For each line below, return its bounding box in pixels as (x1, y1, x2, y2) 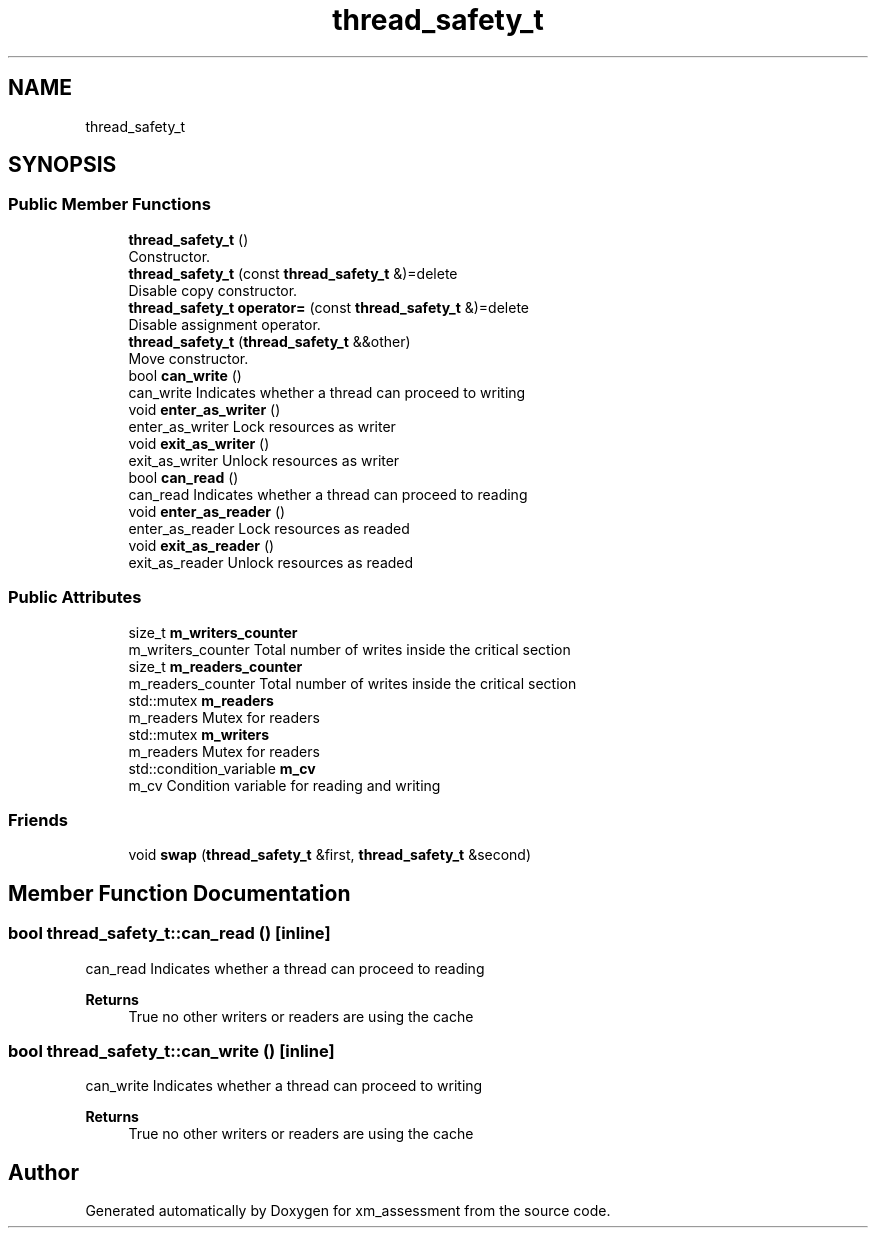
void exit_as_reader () (128, 536, 275, 554)
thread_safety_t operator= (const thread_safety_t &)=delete (128, 298, 529, 316)
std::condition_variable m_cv (128, 759, 316, 777)
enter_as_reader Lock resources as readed (128, 519, 410, 537)
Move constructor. (128, 349, 249, 367)
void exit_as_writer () (128, 434, 270, 452)
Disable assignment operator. (128, 315, 321, 333)
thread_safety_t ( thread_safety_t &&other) (128, 332, 411, 350)
